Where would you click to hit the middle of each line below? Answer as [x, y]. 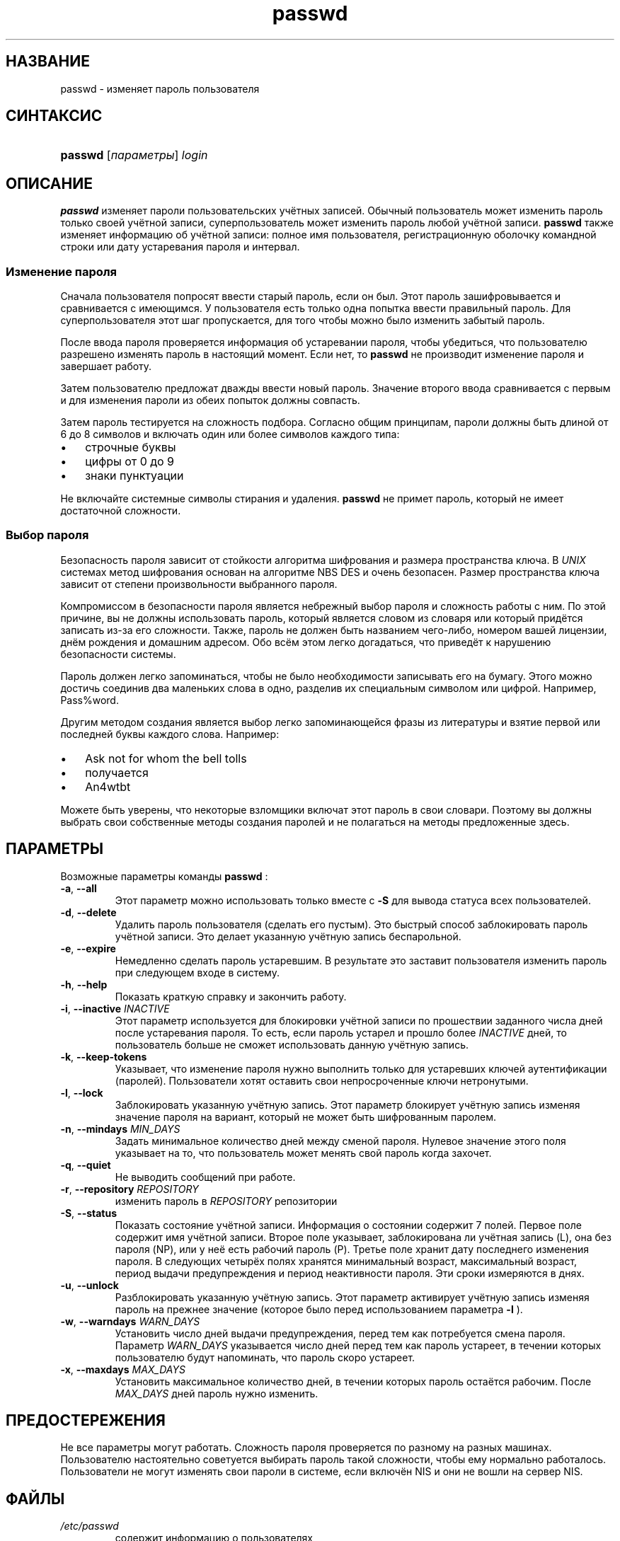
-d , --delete [88, 912]
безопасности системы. [118, 654]
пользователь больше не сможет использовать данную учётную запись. [292, 1044]
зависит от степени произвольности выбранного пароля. [199, 584]
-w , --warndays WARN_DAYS [130, 1321]
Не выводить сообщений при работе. [205, 1177]
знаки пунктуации [134, 476]
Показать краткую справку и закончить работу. [231, 996]
